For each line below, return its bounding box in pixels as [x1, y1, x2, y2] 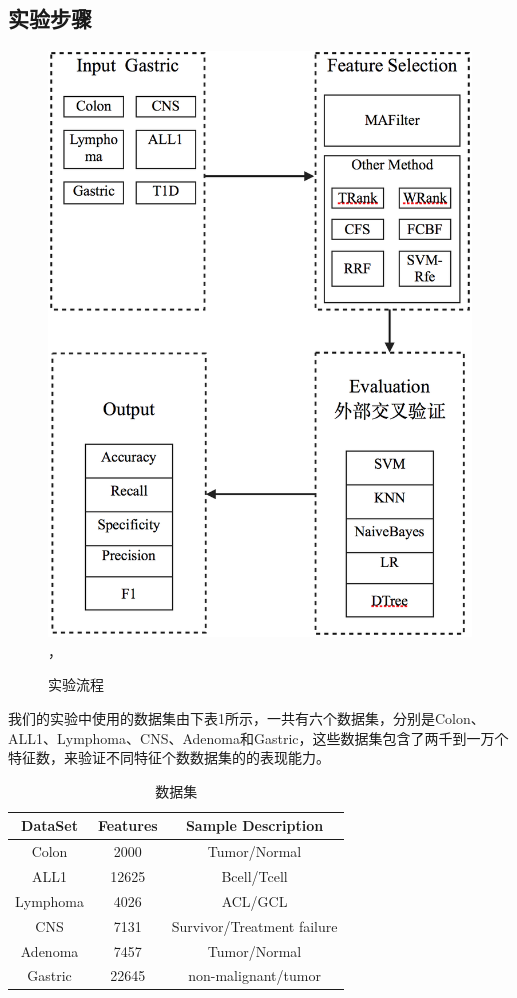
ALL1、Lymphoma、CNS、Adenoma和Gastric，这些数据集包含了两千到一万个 [8, 727, 509, 748]
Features [98, 815, 158, 836]
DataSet [21, 815, 78, 836]
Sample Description [185, 815, 324, 836]
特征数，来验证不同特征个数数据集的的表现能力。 [8, 747, 330, 768]
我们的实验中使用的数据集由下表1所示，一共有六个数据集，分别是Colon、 [8, 707, 485, 728]
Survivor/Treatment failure [171, 915, 338, 936]
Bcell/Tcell [221, 865, 288, 886]
